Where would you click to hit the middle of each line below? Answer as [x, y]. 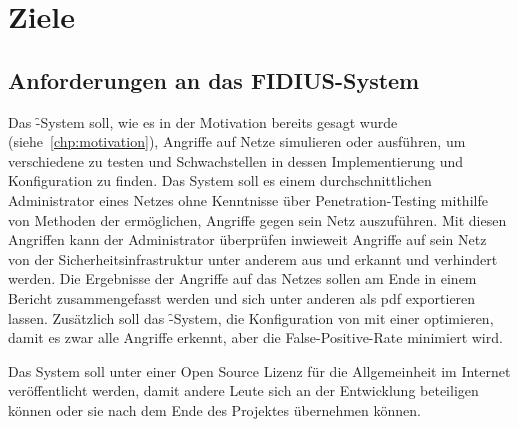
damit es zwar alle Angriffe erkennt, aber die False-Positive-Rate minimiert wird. [255, 337]
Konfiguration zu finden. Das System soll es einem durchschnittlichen [220, 180]
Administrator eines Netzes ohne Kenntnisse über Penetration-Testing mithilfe [248, 199]
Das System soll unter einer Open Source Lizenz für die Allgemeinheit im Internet [259, 370]
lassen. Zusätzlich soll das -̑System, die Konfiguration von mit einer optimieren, [251, 317]
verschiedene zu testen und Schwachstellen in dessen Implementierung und [236, 160]
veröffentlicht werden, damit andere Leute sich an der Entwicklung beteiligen [243, 390]
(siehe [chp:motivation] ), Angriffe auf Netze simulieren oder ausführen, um [237, 141]
